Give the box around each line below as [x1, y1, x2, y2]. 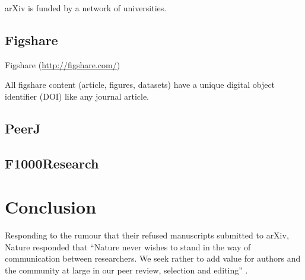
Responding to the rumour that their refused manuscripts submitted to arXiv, [5, 229, 289, 241]
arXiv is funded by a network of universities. [5, 2, 167, 14]
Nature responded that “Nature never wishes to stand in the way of [5, 240, 251, 253]
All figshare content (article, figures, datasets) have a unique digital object [5, 78, 275, 91]
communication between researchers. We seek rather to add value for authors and [5, 252, 301, 265]
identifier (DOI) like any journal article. [5, 90, 150, 102]
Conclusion [5, 195, 97, 219]
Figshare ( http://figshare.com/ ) [5, 58, 120, 71]
